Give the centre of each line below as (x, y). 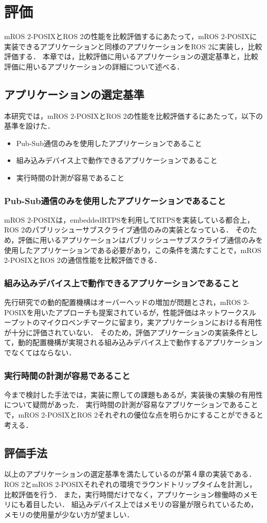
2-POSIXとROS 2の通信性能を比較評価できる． (83, 260)
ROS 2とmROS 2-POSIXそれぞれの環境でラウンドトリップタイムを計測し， (130, 484)
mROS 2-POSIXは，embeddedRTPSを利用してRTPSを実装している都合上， (129, 219)
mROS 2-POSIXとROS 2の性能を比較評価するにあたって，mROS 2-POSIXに (131, 36)
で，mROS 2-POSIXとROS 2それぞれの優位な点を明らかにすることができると (134, 415)
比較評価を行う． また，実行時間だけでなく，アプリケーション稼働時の (124, 494)
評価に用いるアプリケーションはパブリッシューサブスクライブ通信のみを (140, 240)
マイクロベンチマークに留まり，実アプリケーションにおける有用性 (151, 322)
